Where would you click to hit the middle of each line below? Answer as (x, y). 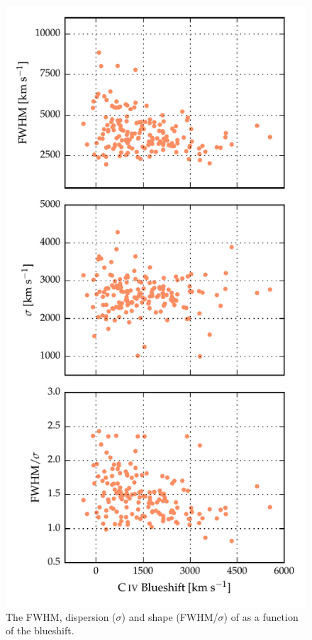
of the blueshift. (40, 630)
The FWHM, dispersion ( (61, 616)
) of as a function (261, 616)
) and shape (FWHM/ (170, 616)
